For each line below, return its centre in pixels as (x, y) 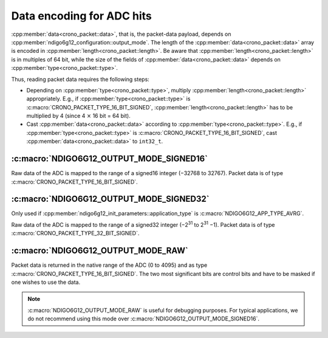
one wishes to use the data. (46, 282)
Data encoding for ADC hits (81, 16)
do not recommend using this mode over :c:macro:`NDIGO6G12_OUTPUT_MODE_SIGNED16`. (143, 319)
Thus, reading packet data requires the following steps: (80, 79)
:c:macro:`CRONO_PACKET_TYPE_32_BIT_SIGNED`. (75, 233)
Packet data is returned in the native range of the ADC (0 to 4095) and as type (109, 265)
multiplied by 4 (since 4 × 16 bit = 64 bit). (78, 116)
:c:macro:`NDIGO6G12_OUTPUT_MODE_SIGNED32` (110, 199)
